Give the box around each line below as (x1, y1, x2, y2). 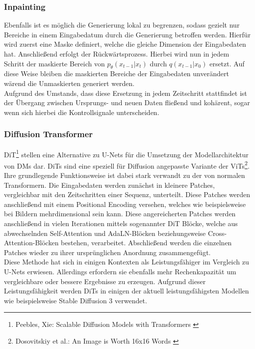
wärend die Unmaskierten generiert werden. (4, 78, 135, 88)
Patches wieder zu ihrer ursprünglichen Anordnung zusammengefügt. (4, 247, 211, 257)
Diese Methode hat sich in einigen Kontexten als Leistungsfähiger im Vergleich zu (4, 257, 249, 267)
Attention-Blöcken (4, 237, 59, 248)
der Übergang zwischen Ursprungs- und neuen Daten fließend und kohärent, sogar (4, 97, 250, 108)
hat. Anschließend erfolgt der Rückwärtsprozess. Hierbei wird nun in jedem (4, 49, 229, 58)
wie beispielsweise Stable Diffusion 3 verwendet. (4, 295, 147, 305)
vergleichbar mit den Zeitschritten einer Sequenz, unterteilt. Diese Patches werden (4, 189, 251, 200)
